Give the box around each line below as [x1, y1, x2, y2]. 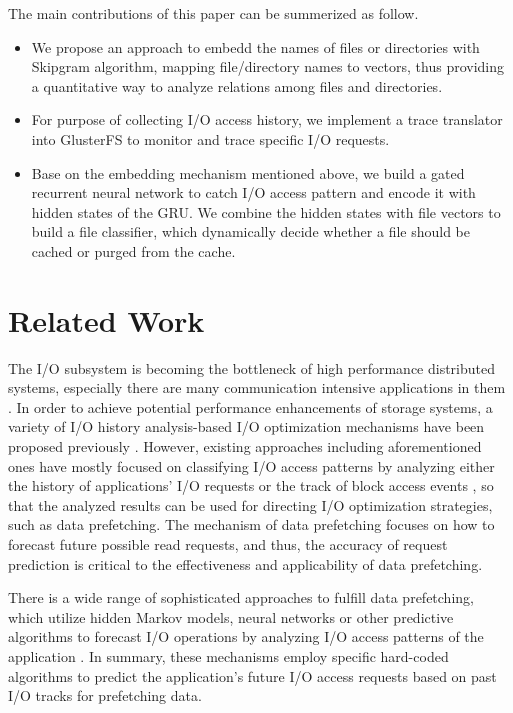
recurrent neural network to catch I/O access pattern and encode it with [31, 182, 476, 203]
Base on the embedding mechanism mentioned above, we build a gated [31, 162, 465, 183]
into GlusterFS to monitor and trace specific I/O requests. [31, 128, 390, 149]
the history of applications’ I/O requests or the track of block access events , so [8, 475, 494, 496]
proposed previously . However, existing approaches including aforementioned [8, 436, 482, 457]
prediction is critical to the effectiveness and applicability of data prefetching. [8, 553, 483, 574]
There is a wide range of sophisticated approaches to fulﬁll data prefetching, [8, 587, 474, 608]
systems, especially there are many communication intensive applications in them [8, 377, 506, 398]
